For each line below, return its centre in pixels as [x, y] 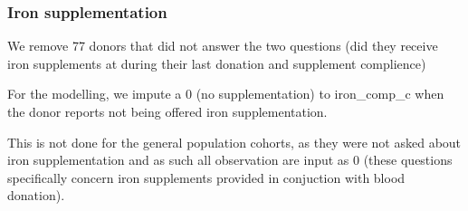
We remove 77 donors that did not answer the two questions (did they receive [223, 46]
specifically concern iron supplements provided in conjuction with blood [206, 177]
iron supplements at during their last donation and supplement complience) [217, 63]
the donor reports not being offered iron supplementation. [167, 111]
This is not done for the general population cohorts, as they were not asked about [234, 142]
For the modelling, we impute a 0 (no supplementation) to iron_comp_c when [226, 94]
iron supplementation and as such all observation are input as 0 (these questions [230, 160]
